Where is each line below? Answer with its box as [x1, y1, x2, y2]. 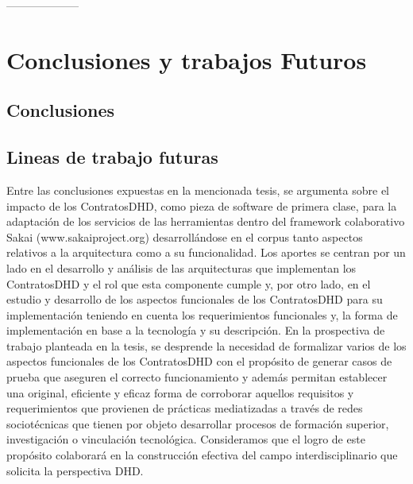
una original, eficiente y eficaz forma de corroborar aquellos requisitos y [6, 384, 354, 401]
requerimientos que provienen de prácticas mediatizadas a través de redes [6, 400, 363, 416]
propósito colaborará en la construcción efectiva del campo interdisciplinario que [6, 447, 398, 463]
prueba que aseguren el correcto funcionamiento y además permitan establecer [6, 369, 388, 385]
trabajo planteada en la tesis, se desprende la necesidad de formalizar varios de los [6, 337, 407, 354]
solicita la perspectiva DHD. [6, 462, 144, 478]
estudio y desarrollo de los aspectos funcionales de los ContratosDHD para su [6, 291, 383, 308]
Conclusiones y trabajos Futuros [6, 43, 367, 76]
